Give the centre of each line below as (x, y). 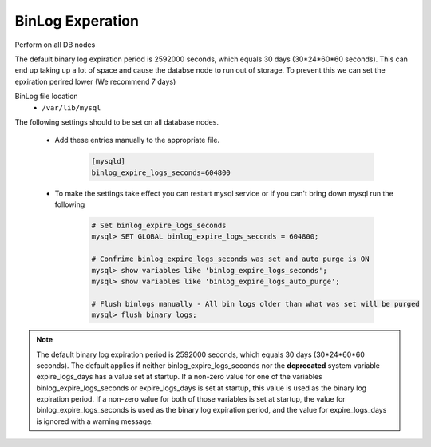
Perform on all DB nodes (55, 45)
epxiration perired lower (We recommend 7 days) (95, 81)
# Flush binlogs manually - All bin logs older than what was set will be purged (256, 304)
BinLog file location (47, 97)
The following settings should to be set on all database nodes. (117, 122)
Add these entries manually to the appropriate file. (137, 140)
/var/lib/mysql (71, 107)
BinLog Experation (77, 21)
